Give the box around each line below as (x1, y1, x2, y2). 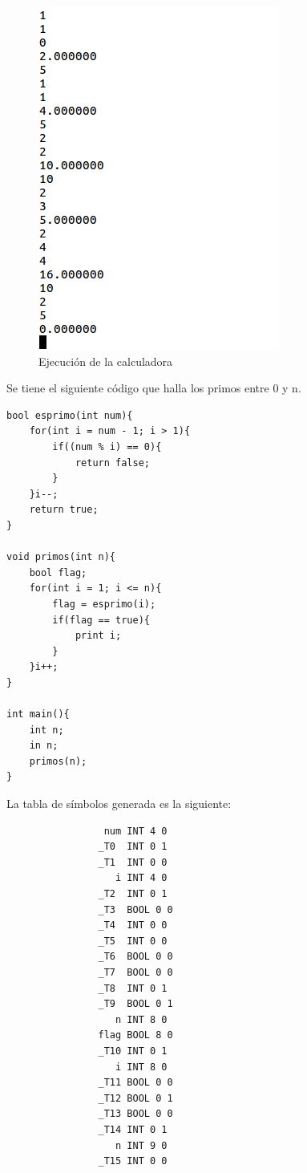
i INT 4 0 (115, 872, 168, 884)
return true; (29, 504, 99, 516)
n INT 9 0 (115, 1139, 168, 1151)
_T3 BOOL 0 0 (98, 903, 173, 915)
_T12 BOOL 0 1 (98, 1092, 173, 1104)
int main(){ (6, 708, 70, 720)
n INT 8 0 (115, 1013, 168, 1025)
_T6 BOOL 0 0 (98, 951, 173, 963)
